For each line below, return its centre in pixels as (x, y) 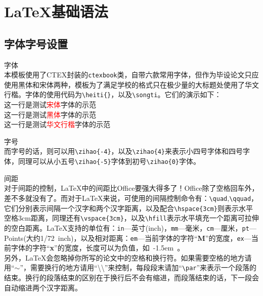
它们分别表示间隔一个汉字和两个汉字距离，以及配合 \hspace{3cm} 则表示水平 (128, 208)
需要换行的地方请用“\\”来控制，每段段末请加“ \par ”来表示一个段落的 (144, 267)
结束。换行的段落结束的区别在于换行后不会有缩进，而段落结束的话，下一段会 (131, 278)
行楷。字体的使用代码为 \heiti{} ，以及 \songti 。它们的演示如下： (113, 94)
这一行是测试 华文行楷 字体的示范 (57, 124)
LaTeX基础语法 (56, 11)
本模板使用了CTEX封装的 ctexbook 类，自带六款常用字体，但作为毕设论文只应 (131, 75)
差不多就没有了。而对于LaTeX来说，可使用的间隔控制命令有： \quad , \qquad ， (131, 198)
